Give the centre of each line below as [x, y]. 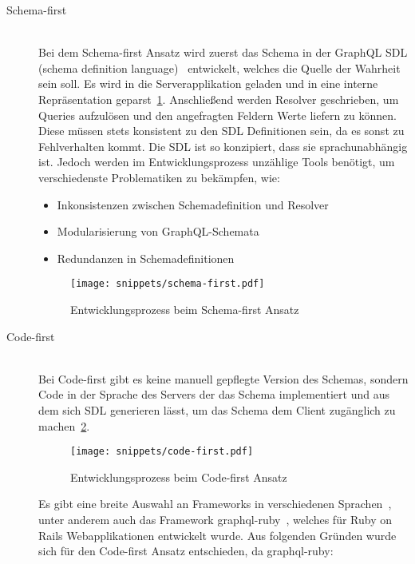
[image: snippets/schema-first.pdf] [168, 284]
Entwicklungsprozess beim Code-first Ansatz [179, 477]
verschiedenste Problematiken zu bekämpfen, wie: [159, 177]
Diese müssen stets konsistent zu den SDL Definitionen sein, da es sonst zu [221, 131]
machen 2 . [64, 425]
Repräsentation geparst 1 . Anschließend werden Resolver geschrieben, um [219, 99]
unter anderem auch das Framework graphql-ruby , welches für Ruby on [215, 519]
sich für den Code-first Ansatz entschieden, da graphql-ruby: [186, 551]
